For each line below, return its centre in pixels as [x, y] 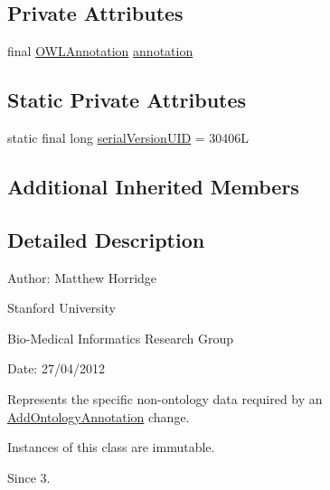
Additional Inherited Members [153, 186]
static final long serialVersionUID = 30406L [128, 137]
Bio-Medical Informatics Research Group [121, 338]
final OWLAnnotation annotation [100, 51]
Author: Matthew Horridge [82, 277]
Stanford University [61, 308]
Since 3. [29, 477]
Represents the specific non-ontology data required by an [165, 398]
